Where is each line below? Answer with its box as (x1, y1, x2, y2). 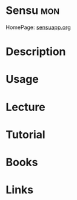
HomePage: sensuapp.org (5, 24, 71, 31)
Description (5, 45, 66, 59)
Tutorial (5, 127, 46, 141)
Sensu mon (5, 4, 60, 18)
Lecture (5, 100, 46, 114)
